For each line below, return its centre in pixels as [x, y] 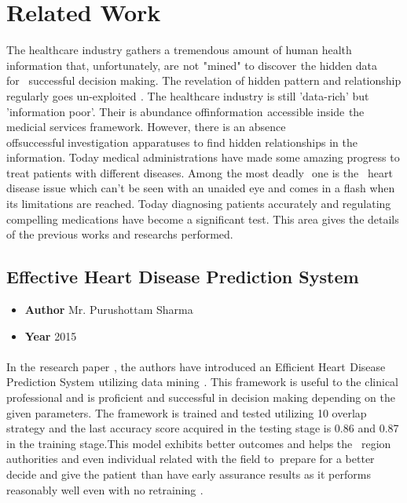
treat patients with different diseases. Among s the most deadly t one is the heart [200, 172]
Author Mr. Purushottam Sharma [109, 310]
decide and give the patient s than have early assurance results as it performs [189, 474]
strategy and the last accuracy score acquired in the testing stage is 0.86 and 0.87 [203, 428]
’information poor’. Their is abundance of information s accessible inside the [185, 111]
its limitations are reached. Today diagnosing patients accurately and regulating [199, 204]
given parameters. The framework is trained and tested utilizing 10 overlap [187, 412]
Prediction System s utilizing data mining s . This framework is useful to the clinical [203, 382]
